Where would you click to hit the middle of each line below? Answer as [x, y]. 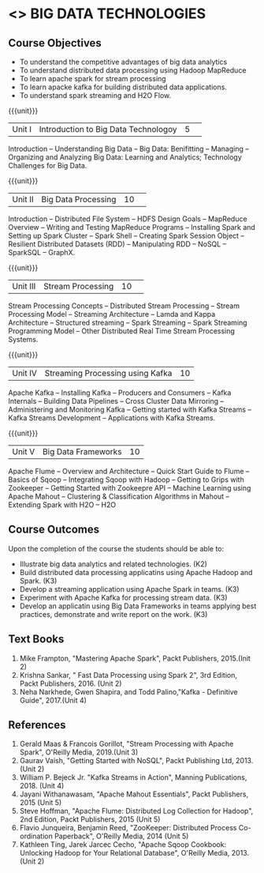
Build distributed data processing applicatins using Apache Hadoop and [136, 572]
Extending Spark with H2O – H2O [62, 505]
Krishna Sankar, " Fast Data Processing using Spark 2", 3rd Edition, [128, 675]
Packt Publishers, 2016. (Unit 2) [71, 683]
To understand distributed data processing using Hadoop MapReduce [133, 70]
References [37, 725]
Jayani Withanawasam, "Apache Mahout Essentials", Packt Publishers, [134, 794]
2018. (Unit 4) [42, 786]
